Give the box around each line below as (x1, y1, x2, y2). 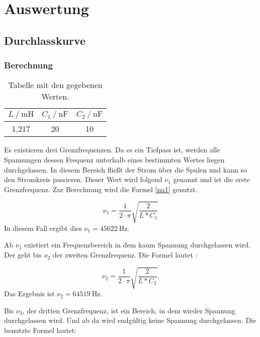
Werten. (41, 91, 69, 103)
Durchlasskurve (4, 32, 86, 48)
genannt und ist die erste (173, 174, 250, 185)
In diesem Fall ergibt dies (4, 222, 82, 233)
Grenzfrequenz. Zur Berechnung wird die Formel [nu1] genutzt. (4, 184, 198, 194)
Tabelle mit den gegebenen (8, 79, 103, 91)
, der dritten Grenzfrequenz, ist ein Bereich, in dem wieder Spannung (22, 305, 235, 315)
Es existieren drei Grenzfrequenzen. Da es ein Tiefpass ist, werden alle (4, 144, 220, 155)
